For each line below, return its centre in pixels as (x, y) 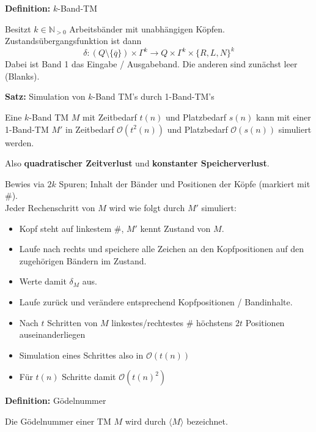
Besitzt (18, 28)
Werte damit (43, 281)
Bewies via (25, 183)
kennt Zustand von (175, 228)
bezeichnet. (207, 421)
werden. (20, 142)
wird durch (145, 421)
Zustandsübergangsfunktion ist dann (73, 41)
